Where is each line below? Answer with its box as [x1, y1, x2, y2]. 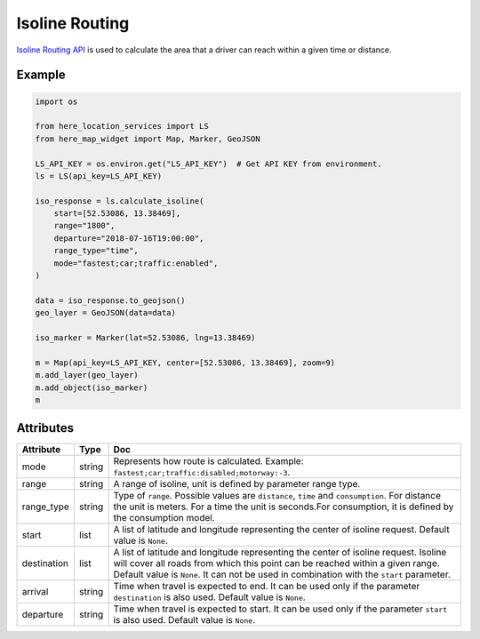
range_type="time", [53, 245, 140, 256]
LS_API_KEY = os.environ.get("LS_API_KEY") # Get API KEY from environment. [35, 158, 382, 169]
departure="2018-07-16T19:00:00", [53, 233, 204, 244]
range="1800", [53, 220, 116, 231]
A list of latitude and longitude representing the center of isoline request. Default [113, 523, 450, 536]
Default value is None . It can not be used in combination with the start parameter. [113, 569, 451, 581]
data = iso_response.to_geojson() [35, 295, 186, 306]
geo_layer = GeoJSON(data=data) [35, 308, 177, 318]
